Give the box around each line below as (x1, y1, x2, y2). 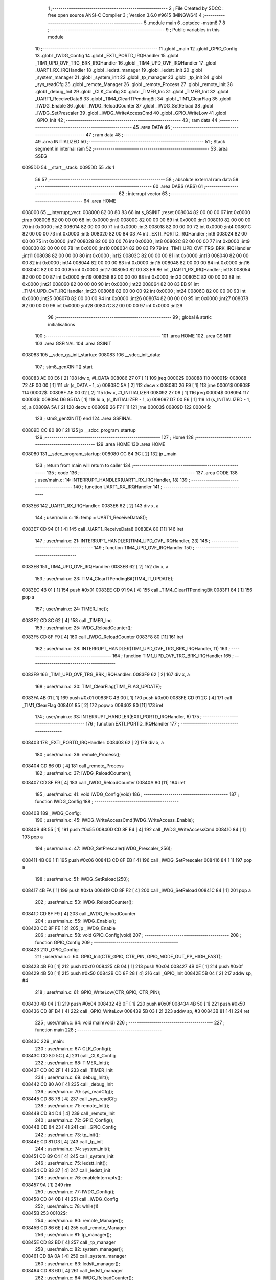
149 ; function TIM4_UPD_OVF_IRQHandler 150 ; (94, 545, 195, 551)
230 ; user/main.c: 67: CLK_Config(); (35, 1046, 112, 1052)
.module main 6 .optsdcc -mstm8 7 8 (147, 19, 226, 26)
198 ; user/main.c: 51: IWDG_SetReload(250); (35, 876, 130, 882)
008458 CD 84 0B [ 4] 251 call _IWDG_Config (22, 1196, 119, 1202)
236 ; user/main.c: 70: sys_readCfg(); (35, 1089, 114, 1095)
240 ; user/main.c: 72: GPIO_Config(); (35, 1117, 114, 1123)
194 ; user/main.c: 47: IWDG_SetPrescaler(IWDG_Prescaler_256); (35, 845, 172, 851)
